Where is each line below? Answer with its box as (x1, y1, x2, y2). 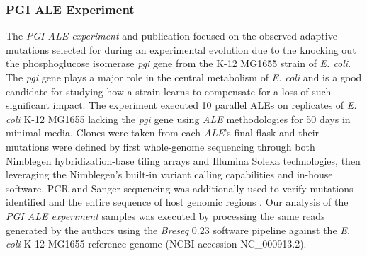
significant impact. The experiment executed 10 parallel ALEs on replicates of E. (6, 98, 357, 112)
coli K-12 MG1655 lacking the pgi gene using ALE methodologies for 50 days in (6, 111, 351, 126)
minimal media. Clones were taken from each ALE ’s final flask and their (6, 125, 320, 140)
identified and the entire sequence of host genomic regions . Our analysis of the (6, 194, 349, 209)
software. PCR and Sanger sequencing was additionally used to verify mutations (6, 180, 354, 195)
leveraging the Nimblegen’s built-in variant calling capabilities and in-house (6, 167, 333, 182)
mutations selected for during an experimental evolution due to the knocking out (6, 42, 356, 57)
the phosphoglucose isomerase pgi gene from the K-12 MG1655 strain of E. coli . (6, 56, 351, 71)
